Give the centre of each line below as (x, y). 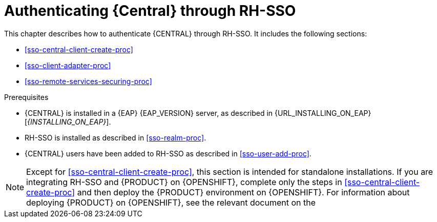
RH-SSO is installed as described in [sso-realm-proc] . (116, 137)
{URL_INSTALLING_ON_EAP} (323, 113)
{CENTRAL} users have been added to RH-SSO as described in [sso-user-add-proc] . (168, 153)
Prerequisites (26, 97)
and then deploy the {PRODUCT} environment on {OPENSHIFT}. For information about (243, 192)
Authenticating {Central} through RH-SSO (150, 11)
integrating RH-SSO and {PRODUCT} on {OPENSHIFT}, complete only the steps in (184, 182)
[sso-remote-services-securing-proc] (88, 81)
